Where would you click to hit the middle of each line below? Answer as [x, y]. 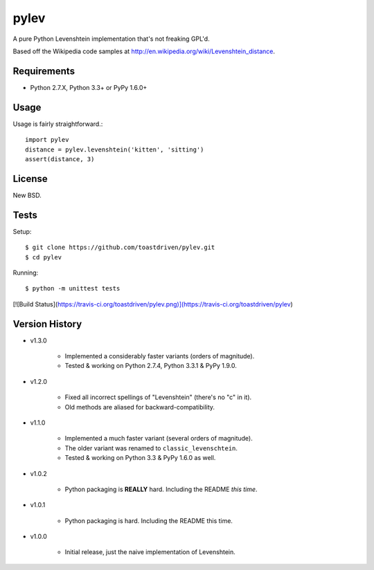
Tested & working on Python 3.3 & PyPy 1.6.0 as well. [140, 458]
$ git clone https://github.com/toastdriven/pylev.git [120, 248]
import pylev [47, 140]
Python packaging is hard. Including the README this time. [149, 521]
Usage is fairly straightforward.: [58, 124]
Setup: [22, 231]
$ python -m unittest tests [73, 288]
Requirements [44, 71]
